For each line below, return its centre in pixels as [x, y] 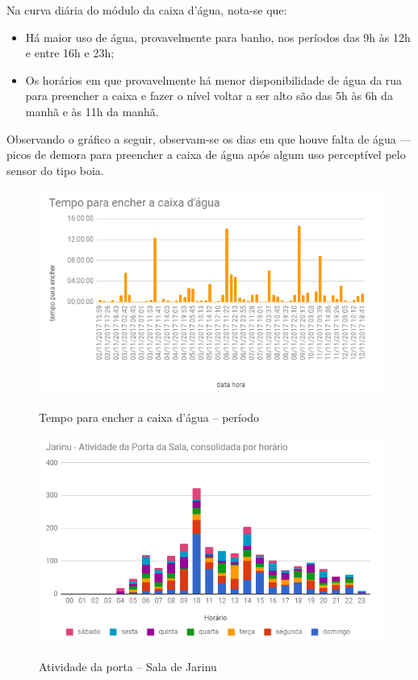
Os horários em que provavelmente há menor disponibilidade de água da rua [214, 79]
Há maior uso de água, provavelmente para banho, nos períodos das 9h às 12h [218, 37]
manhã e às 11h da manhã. [92, 111]
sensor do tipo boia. [55, 170]
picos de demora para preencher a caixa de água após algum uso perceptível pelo [206, 154]
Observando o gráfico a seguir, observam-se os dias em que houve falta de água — [209, 138]
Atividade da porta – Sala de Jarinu [128, 667]
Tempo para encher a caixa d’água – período [149, 417]
